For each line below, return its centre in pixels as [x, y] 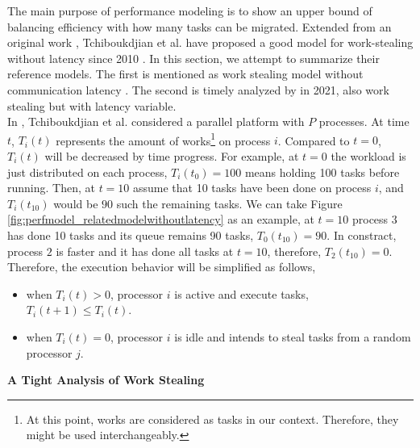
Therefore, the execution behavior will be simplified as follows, [162, 267]
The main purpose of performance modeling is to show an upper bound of [190, 10]
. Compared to [314, 140]
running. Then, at [51, 188]
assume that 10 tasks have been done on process [252, 188]
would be [76, 203]
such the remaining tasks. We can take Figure [229, 203]
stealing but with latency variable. [92, 105]
